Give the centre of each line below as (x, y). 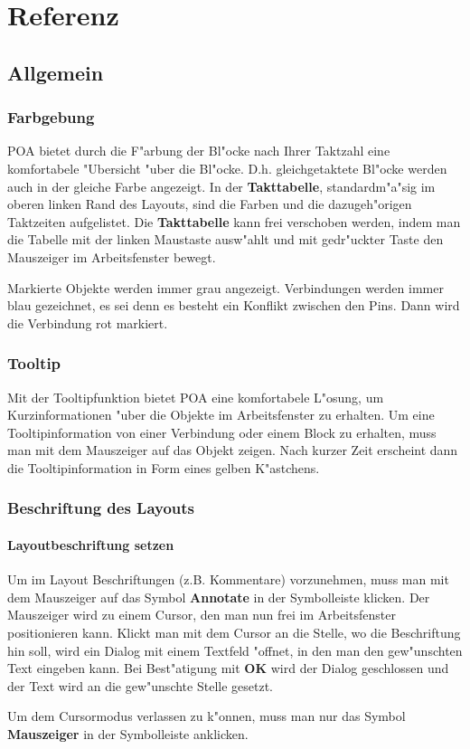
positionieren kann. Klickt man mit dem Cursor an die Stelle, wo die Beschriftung (234, 632)
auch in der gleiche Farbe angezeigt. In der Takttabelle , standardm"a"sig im (221, 186)
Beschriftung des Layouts (101, 508)
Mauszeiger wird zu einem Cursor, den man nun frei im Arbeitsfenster (202, 615)
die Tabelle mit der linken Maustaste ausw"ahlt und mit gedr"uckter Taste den (226, 239)
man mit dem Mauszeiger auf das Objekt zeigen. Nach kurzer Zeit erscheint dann (233, 450)
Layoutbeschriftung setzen (91, 544)
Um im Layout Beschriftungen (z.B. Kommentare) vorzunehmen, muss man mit (228, 579)
